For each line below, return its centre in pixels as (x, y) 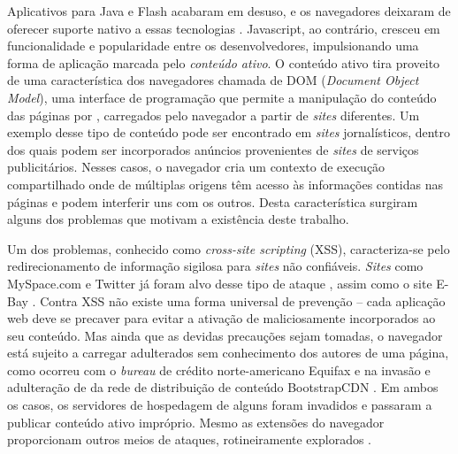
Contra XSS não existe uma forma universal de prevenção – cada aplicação (243, 300)
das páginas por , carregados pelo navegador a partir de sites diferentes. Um (214, 115)
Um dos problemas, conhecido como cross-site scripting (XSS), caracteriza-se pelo (229, 248)
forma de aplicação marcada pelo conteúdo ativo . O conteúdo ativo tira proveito (224, 62)
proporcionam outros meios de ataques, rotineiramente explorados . (190, 439)
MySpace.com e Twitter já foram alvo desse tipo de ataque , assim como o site (220, 283)
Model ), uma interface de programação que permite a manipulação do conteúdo (222, 97)
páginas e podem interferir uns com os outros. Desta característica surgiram (213, 201)
